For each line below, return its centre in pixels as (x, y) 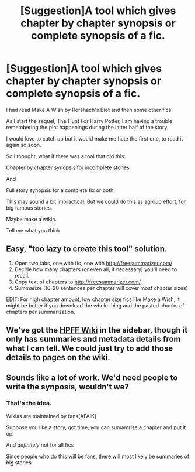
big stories (19, 462)
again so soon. (24, 145)
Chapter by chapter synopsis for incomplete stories (68, 167)
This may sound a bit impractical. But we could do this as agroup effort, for (96, 201)
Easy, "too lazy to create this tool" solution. (87, 249)
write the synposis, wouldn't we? (68, 387)
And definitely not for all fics (40, 445)
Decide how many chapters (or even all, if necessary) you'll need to (96, 269)
